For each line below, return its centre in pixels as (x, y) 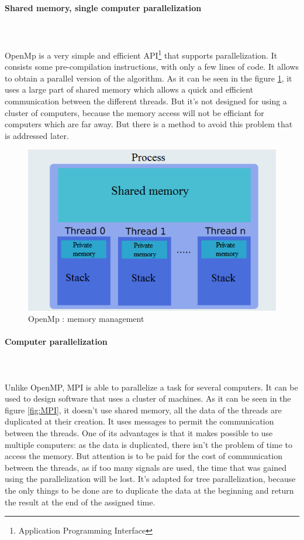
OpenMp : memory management (86, 319)
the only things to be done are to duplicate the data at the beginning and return (149, 490)
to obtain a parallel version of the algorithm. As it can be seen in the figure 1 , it (148, 78)
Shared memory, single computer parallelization (103, 7)
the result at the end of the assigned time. (80, 502)
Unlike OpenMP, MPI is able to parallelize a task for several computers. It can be (151, 387)
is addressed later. (37, 135)
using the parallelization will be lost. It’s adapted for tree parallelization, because (150, 479)
